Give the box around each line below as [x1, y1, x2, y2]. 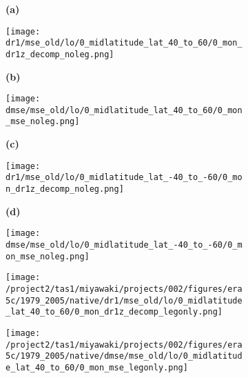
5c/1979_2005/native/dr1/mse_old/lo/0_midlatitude [6, 295, 242, 306]
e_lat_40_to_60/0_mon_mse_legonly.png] [6, 362, 188, 372]
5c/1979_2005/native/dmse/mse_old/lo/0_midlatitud [6, 351, 242, 361]
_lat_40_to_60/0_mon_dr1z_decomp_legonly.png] [6, 307, 223, 317]
